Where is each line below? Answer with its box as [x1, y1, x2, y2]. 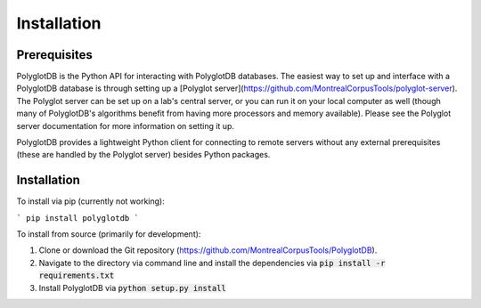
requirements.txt [38, 271, 115, 280]
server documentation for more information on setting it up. [16, 120, 235, 131]
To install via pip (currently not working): [16, 196, 165, 207]
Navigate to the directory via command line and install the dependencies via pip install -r [38, 257, 386, 268]
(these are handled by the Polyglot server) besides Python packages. [16, 150, 271, 160]
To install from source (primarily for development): [16, 229, 201, 239]
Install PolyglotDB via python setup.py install [38, 282, 227, 293]
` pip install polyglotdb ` [16, 213, 140, 223]
